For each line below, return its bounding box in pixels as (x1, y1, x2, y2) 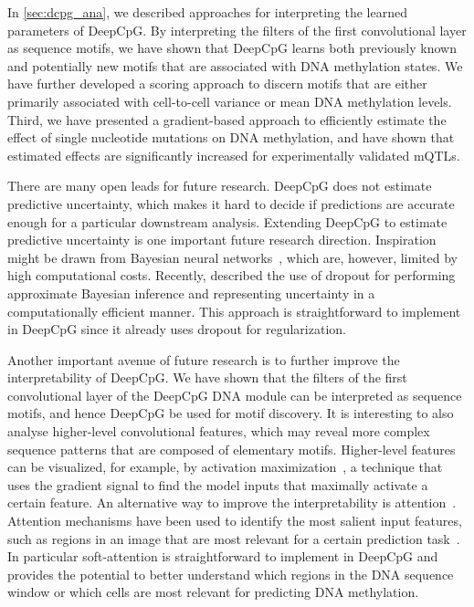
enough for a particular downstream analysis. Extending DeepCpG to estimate (7, 212, 448, 231)
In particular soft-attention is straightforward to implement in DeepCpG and (7, 547, 438, 566)
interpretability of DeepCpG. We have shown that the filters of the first (7, 368, 407, 387)
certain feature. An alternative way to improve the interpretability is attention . (7, 493, 457, 512)
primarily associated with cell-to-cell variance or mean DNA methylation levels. (7, 91, 452, 110)
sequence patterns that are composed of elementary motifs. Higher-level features (7, 439, 456, 458)
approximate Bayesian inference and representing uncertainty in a (7, 283, 375, 302)
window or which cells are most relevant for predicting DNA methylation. (7, 582, 419, 602)
